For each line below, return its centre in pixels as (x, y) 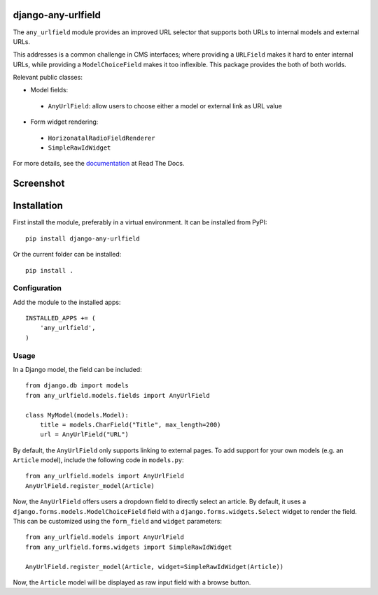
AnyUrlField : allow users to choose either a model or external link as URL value (165, 106)
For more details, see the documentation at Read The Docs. (99, 164)
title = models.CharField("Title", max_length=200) (130, 424)
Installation (38, 206)
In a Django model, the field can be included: (78, 369)
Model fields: (49, 90)
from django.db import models (77, 386)
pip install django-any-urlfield (83, 238)
